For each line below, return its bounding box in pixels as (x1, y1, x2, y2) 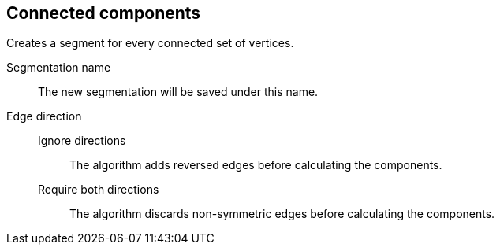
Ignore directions (38, 134, 126, 148)
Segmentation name (6, 61, 111, 75)
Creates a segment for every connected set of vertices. (6, 36, 294, 50)
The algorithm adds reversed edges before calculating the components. (69, 158, 442, 172)
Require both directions (38, 183, 159, 197)
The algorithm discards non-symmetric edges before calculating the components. (69, 207, 495, 221)
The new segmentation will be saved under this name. (38, 85, 319, 99)
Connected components (6, 3, 201, 23)
